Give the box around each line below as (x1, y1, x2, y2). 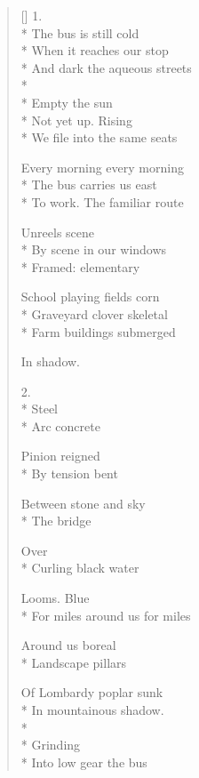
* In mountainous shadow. (20, 701, 164, 718)
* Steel (20, 399, 59, 418)
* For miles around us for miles (20, 606, 191, 624)
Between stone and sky (20, 493, 146, 512)
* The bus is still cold (20, 23, 139, 42)
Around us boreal (20, 636, 116, 654)
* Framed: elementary (20, 257, 140, 276)
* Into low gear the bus (20, 752, 147, 771)
